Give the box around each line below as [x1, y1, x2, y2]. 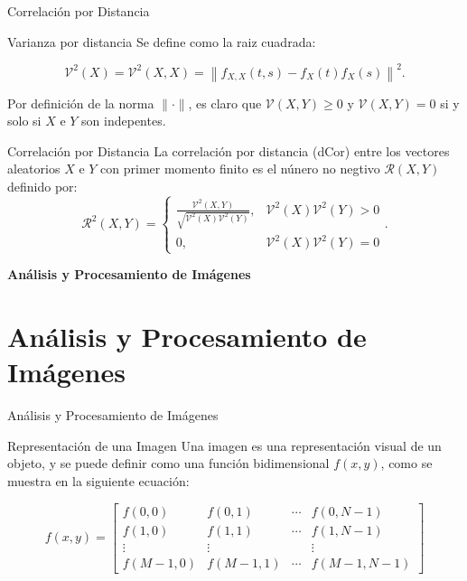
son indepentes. [81, 111, 166, 130]
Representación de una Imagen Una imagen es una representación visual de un [7, 436, 442, 454]
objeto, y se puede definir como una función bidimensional [7, 454, 330, 473]
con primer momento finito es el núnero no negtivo [100, 159, 380, 178]
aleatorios [7, 159, 61, 178]
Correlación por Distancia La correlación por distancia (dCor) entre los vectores [7, 141, 450, 160]
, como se [380, 454, 433, 473]
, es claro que [188, 93, 262, 112]
